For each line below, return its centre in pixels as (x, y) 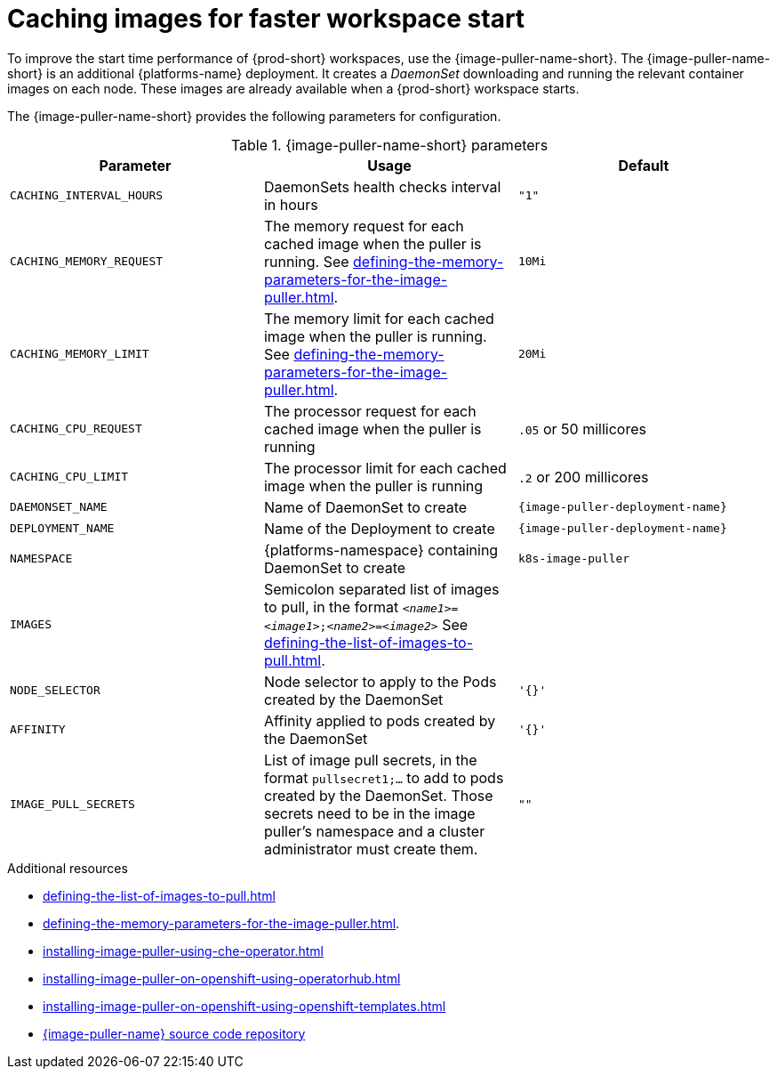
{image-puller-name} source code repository (174, 1033)
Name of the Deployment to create (379, 528)
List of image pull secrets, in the (370, 760)
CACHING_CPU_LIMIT (69, 477)
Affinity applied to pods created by (380, 720)
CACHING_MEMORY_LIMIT (80, 354)
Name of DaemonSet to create (365, 507)
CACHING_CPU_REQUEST (76, 429)
